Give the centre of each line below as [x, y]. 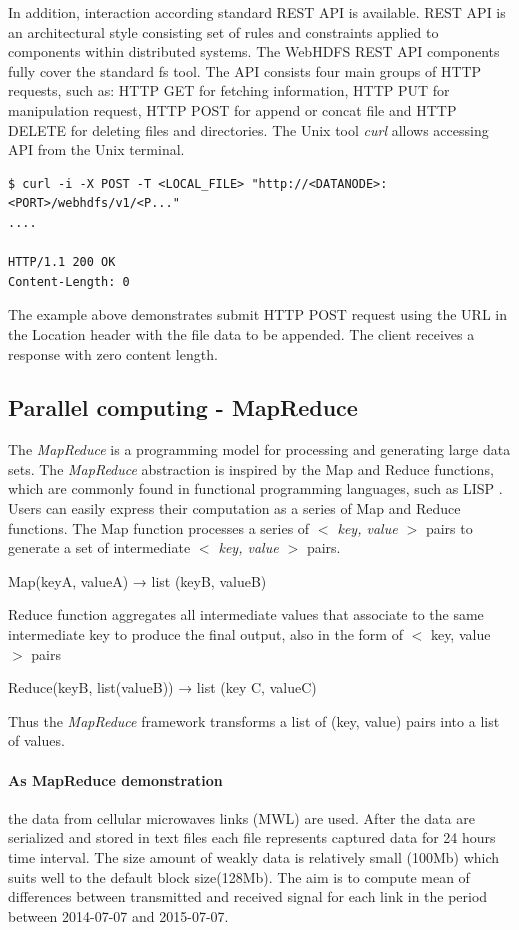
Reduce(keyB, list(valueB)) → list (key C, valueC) [162, 687]
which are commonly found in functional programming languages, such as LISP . [255, 488]
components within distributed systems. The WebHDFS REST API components [254, 51]
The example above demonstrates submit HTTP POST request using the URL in [257, 314]
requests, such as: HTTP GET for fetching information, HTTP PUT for [229, 90]
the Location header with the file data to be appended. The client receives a [241, 333]
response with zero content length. [113, 353]
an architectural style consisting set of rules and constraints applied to [223, 31]
